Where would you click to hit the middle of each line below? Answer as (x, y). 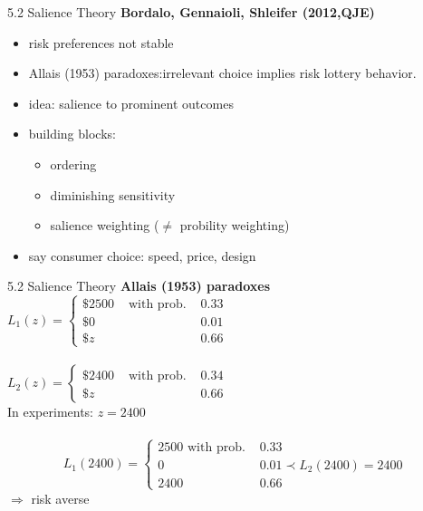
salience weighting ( (105, 225)
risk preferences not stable (101, 42)
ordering (73, 164)
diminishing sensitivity (113, 194)
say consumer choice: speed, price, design (142, 255)
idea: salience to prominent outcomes (131, 103)
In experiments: (51, 412)
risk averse (60, 498)
